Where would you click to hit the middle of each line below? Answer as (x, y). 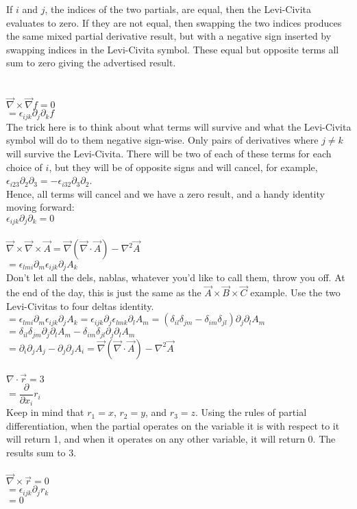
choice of (24, 167)
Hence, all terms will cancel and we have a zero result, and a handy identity (165, 193)
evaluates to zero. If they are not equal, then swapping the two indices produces (174, 22)
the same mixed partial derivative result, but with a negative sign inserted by (169, 36)
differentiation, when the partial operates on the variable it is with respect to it (173, 425)
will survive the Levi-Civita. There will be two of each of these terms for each (169, 154)
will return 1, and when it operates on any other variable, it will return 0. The (171, 439)
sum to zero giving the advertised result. (91, 63)
